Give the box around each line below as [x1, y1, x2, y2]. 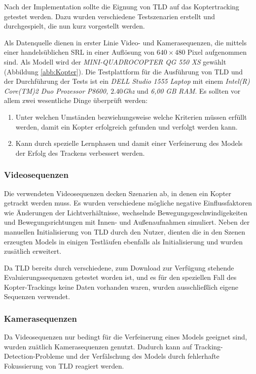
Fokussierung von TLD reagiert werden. [4, 361, 124, 371]
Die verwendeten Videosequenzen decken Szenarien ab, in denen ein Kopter [4, 188, 231, 198]
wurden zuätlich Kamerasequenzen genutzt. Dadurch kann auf [4, 341, 192, 351]
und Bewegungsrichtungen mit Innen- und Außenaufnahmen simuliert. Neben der [4, 217, 250, 227]
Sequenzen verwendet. [4, 291, 70, 302]
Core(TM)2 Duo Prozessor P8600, [4, 85, 109, 96]
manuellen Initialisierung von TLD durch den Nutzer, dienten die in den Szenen [4, 226, 246, 237]
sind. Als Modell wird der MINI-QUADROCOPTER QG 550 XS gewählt [4, 56, 226, 67]
